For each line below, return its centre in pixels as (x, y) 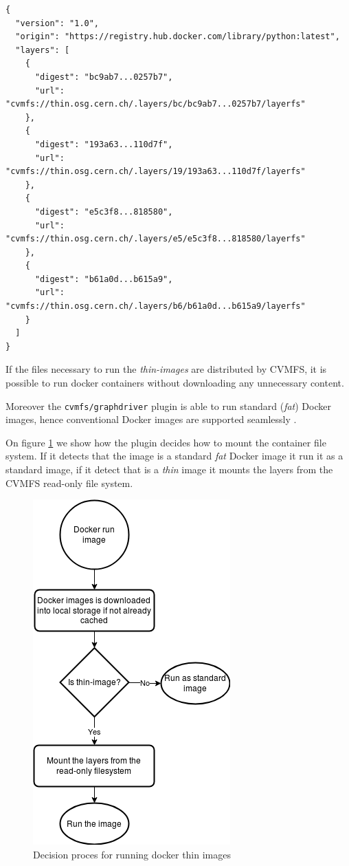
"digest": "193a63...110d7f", (104, 144)
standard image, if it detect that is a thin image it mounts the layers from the (169, 469)
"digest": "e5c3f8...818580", (104, 212)
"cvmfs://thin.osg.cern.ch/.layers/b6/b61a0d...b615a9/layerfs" (156, 306)
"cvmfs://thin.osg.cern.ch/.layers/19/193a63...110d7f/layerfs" (156, 172)
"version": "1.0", (57, 23)
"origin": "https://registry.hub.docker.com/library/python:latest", (178, 37)
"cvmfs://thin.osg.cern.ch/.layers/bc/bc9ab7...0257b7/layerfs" (156, 104)
